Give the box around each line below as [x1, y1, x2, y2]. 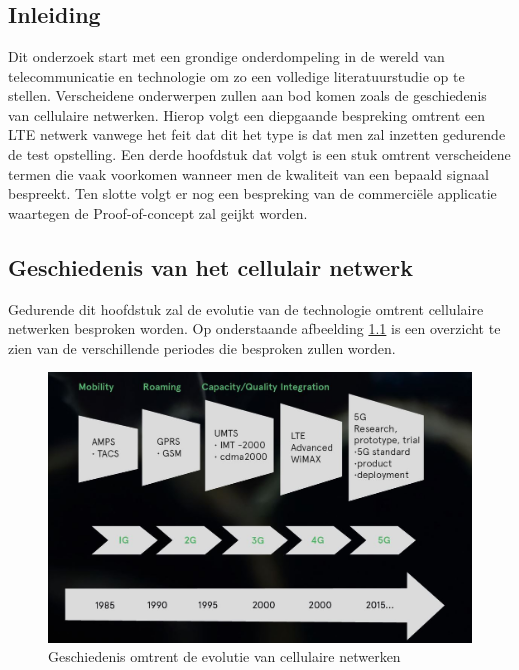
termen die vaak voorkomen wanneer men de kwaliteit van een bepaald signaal [8, 163, 489, 184]
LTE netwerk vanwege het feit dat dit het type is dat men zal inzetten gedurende [8, 124, 506, 145]
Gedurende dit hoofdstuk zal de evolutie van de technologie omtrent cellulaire [8, 298, 484, 319]
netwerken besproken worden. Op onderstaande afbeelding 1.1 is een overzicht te [8, 318, 501, 339]
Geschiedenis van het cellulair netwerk [8, 251, 414, 282]
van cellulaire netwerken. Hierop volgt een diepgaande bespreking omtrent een [8, 104, 486, 125]
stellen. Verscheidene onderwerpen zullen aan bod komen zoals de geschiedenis [8, 85, 487, 106]
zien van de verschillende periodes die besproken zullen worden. [8, 337, 396, 358]
